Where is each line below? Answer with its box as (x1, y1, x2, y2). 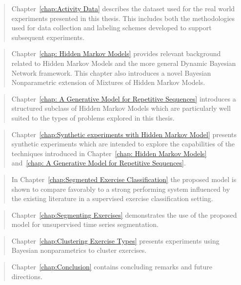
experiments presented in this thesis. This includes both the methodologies (11, 13, 235, 23)
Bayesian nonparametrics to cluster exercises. (11, 245, 147, 255)
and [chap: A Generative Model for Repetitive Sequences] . (11, 158, 186, 168)
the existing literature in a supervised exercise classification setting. (11, 193, 213, 204)
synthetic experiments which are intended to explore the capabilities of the (11, 139, 235, 149)
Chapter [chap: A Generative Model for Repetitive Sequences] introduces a (11, 93, 236, 103)
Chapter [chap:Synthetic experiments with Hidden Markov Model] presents (11, 129, 237, 139)
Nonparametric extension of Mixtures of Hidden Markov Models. (11, 77, 205, 87)
